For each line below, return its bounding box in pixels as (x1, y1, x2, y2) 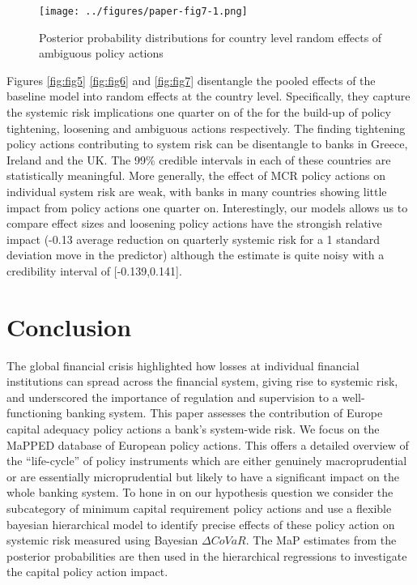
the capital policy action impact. (6, 563, 168, 580)
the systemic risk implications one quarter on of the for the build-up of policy (6, 104, 391, 121)
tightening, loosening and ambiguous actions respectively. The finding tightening (6, 119, 406, 136)
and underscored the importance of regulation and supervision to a (6, 388, 338, 405)
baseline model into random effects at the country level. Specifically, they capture (6, 88, 411, 105)
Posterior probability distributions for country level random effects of (39, 28, 382, 45)
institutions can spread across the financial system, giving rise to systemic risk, (6, 373, 398, 390)
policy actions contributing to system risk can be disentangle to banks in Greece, (6, 135, 408, 152)
